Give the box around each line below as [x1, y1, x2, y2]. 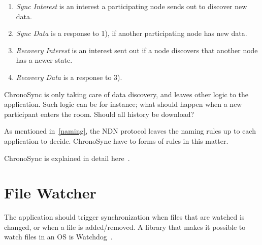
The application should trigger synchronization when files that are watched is [4, 212, 245, 222]
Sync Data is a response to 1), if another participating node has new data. [16, 28, 247, 38]
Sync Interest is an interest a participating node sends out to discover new [16, 1, 247, 11]
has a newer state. [16, 55, 73, 65]
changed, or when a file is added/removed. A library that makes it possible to [4, 221, 246, 232]
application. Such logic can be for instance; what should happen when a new [4, 99, 242, 109]
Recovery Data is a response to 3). [16, 71, 122, 82]
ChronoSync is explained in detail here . [4, 152, 130, 163]
